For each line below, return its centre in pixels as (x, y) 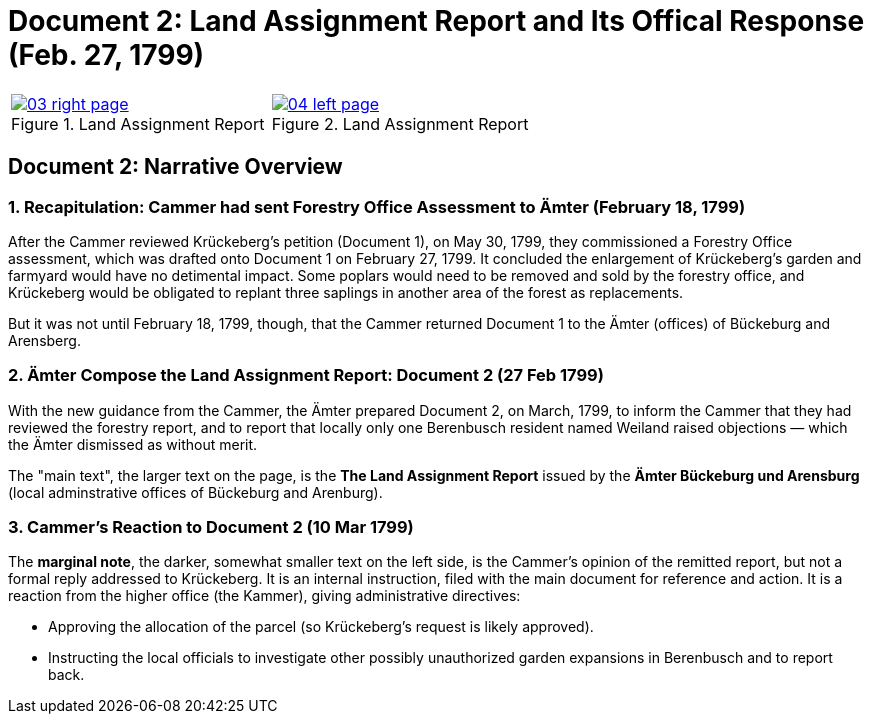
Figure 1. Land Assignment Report (138, 123)
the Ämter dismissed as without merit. (133, 444)
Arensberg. (44, 340)
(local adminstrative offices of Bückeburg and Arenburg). (195, 492)
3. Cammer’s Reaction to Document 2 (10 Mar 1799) (211, 527)
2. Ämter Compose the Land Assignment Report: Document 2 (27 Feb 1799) (306, 375)
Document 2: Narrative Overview (175, 167)
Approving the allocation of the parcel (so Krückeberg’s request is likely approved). (321, 627)
